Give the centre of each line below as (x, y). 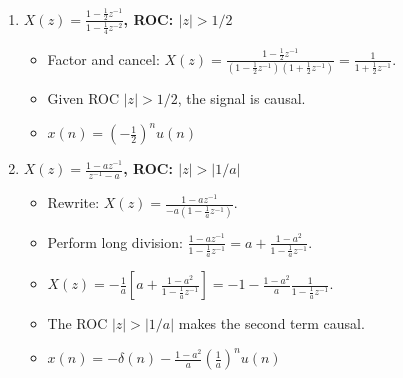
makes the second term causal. (271, 323)
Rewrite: (73, 202)
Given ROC (83, 97)
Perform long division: (115, 241)
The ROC (77, 323)
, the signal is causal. (241, 97)
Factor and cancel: (103, 58)
